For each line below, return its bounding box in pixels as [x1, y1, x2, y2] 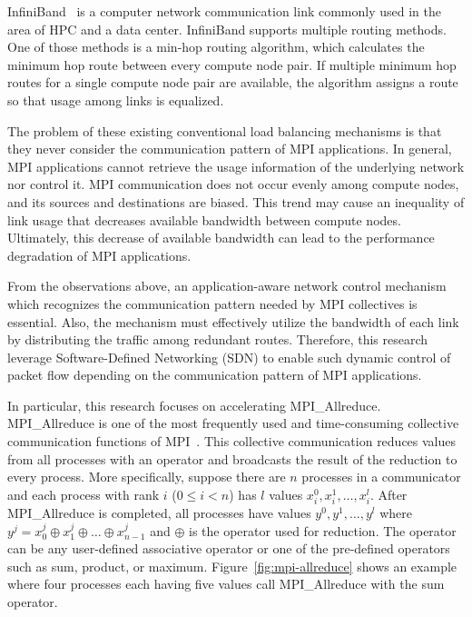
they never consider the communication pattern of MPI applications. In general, [7, 139, 452, 158]
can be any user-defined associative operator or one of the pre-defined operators [7, 539, 450, 558]
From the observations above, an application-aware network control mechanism [7, 276, 447, 295]
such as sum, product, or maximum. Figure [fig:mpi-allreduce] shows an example [7, 556, 457, 575]
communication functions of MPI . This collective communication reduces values [7, 432, 457, 451]
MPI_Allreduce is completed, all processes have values [7, 503, 311, 522]
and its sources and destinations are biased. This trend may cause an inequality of [7, 192, 465, 211]
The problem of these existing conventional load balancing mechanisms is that [7, 121, 442, 140]
